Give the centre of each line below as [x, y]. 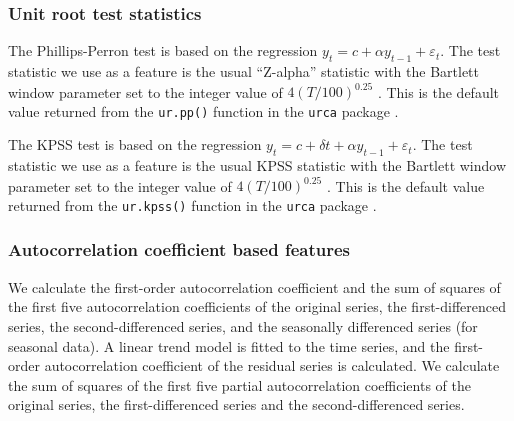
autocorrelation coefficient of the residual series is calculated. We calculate [272, 365]
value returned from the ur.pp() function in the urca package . [203, 110]
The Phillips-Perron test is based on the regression [163, 50]
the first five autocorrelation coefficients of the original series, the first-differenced [257, 306]
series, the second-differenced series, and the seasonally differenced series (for [243, 325]
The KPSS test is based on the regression [135, 144]
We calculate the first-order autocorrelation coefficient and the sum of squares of [254, 286]
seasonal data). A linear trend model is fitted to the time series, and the [229, 345]
